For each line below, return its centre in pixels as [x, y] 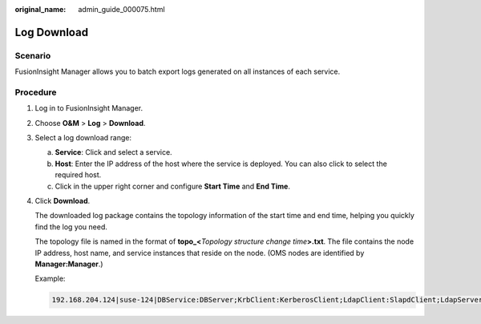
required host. [78, 175]
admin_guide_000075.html [121, 9]
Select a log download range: [83, 138]
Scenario [33, 55]
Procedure [36, 92]
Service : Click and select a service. [113, 152]
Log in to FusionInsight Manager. [89, 108]
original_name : [40, 9]
